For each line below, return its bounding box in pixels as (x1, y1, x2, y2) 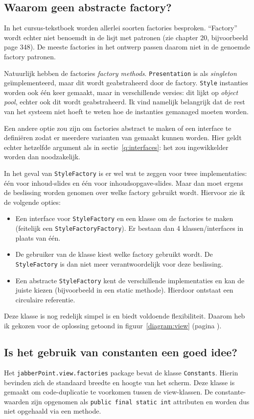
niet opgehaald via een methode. (4, 406, 101, 416)
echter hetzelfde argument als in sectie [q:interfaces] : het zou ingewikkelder (4, 142, 229, 152)
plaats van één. (15, 232, 61, 243)
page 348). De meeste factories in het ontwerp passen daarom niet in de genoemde (4, 42, 250, 52)
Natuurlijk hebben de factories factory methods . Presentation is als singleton (4, 68, 237, 78)
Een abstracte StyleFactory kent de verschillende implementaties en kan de (15, 275, 245, 285)
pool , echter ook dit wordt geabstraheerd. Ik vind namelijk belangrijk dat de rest (4, 97, 245, 107)
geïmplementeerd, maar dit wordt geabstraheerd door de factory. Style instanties (4, 77, 248, 88)
